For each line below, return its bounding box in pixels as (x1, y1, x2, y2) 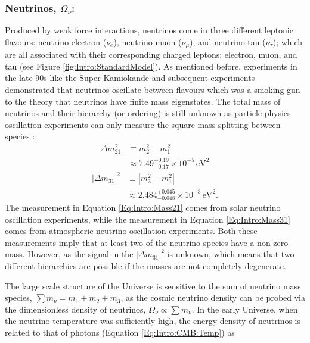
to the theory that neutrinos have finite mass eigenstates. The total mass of (5, 95, 281, 107)
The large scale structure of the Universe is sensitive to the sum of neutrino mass (5, 279, 301, 292)
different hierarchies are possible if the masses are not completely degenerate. (5, 260, 286, 272)
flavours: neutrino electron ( (5, 35, 107, 48)
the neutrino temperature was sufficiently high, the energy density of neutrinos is (5, 314, 301, 327)
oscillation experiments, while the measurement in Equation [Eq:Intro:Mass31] (5, 213, 290, 225)
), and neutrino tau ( (190, 35, 266, 48)
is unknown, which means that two (167, 248, 294, 260)
